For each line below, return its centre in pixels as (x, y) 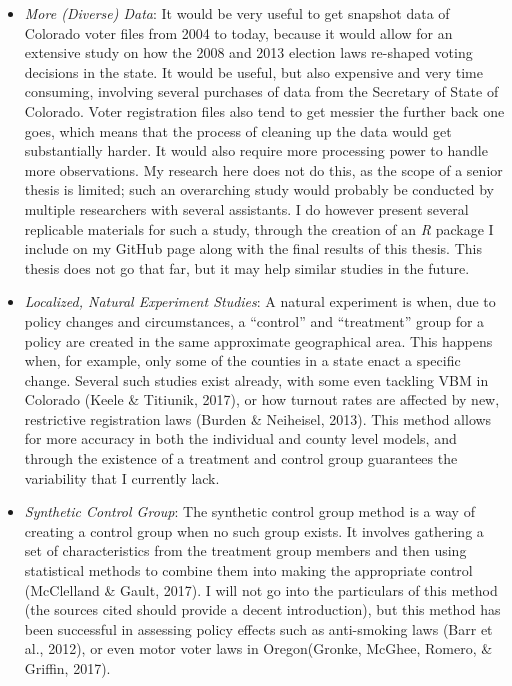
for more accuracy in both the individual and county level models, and (240, 438)
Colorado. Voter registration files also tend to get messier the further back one (264, 110)
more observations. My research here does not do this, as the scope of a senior (263, 169)
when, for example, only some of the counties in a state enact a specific (242, 360)
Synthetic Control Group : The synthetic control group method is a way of (249, 511)
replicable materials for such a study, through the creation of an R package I (259, 228)
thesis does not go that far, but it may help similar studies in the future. (247, 267)
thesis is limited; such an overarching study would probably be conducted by (259, 189)
